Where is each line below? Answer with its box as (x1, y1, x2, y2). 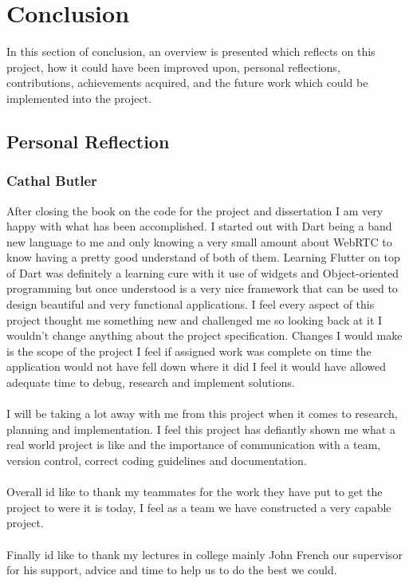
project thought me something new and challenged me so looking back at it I (6, 311, 383, 328)
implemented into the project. (6, 89, 152, 106)
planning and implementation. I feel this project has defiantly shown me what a (6, 420, 395, 437)
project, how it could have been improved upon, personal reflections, (6, 58, 340, 75)
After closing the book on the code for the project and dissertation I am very (6, 202, 383, 219)
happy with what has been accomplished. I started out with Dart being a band (6, 218, 392, 234)
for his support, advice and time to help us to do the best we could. (6, 561, 337, 578)
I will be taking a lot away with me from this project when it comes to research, (6, 405, 398, 422)
